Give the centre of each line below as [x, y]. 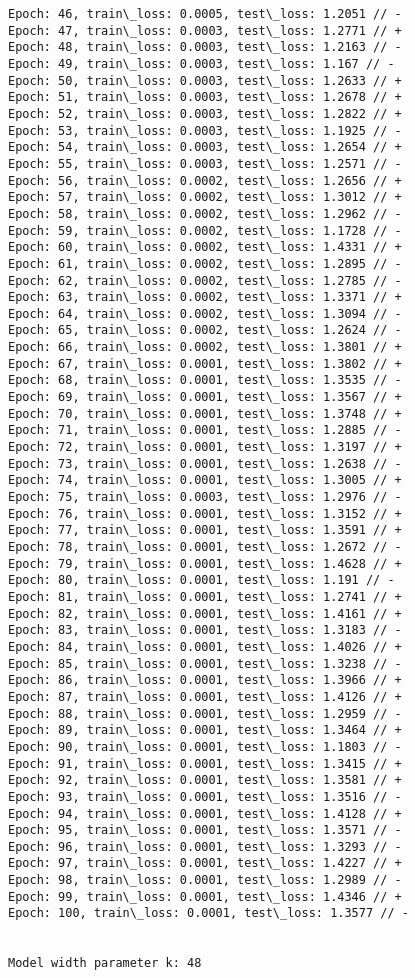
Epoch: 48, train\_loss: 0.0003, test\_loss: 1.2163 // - [205, 47]
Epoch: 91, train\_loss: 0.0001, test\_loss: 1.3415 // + [205, 763]
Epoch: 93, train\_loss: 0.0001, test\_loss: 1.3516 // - [205, 796]
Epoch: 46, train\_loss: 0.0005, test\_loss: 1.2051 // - [205, 14]
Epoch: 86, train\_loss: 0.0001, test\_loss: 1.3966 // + [205, 680]
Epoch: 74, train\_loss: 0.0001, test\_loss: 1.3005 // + [205, 480]
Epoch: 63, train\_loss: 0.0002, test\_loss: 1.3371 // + [205, 297]
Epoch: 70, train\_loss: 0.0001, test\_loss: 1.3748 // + [205, 413]
